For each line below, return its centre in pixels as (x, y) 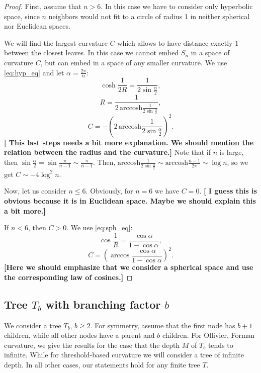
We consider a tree (33, 325)
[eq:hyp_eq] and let (34, 72)
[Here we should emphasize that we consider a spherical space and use (129, 267)
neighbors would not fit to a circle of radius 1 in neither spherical (149, 16)
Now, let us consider (35, 191)
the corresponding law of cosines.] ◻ (68, 277)
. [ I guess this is (228, 191)
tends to (221, 345)
